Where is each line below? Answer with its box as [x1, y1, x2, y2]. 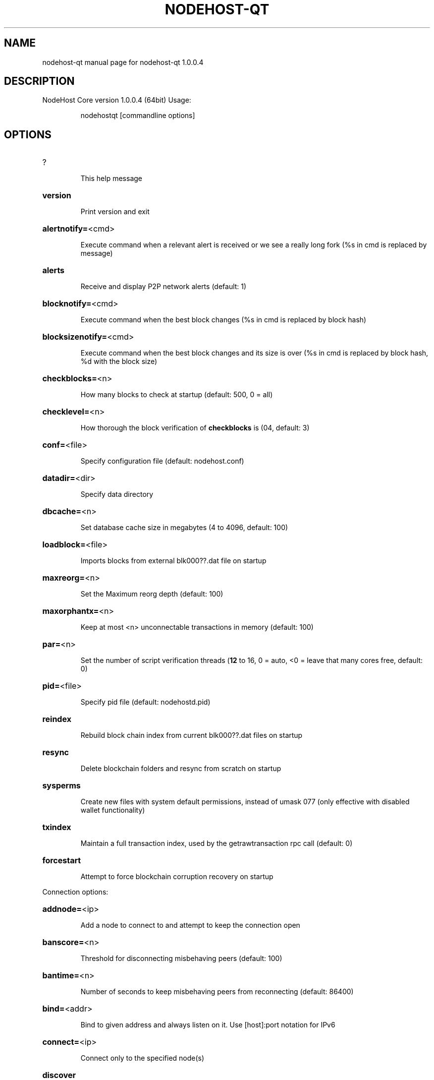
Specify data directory [80, 490, 154, 499]
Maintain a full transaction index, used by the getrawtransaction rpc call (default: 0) [80, 839, 353, 848]
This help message [80, 174, 142, 183]
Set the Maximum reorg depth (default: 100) [80, 590, 223, 599]
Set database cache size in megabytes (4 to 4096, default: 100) [80, 523, 288, 532]
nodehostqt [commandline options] [80, 111, 195, 120]
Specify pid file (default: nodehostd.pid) [80, 698, 211, 707]
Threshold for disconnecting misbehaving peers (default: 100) [80, 954, 282, 963]
